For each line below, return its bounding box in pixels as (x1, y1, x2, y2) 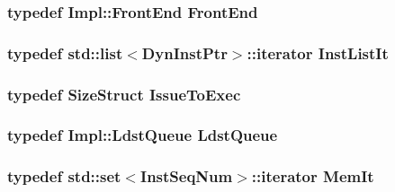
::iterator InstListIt (247, 41, 389, 64)
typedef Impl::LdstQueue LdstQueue (7, 124, 278, 146)
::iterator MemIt (251, 165, 374, 188)
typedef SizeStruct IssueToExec (7, 83, 241, 105)
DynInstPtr (141, 41, 228, 64)
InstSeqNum (140, 165, 233, 188)
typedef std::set (7, 165, 121, 188)
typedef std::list (7, 41, 123, 64)
